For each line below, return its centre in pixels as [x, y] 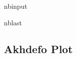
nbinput [16, 6]
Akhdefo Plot [38, 48]
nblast [13, 22]
